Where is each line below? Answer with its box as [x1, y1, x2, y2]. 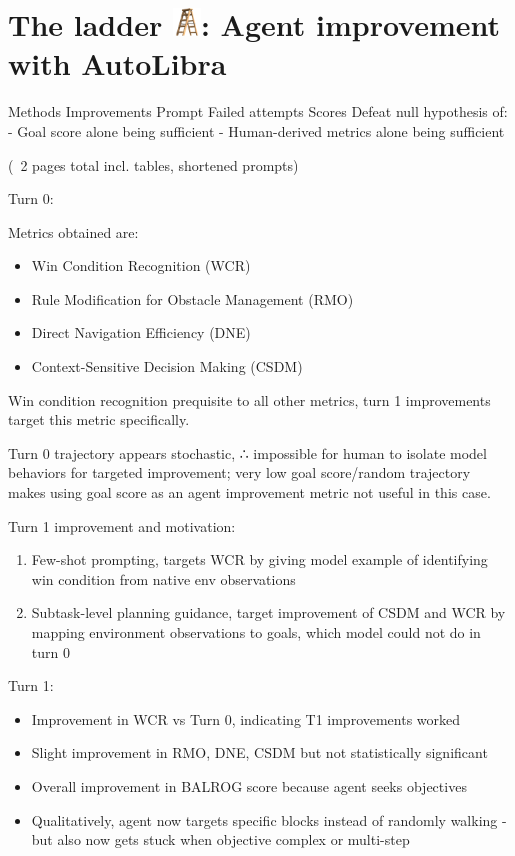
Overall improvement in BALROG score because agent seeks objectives [31, 775, 467, 796]
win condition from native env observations [31, 568, 296, 589]
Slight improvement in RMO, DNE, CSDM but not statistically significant [31, 742, 488, 763]
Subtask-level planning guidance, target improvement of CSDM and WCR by [31, 602, 506, 623]
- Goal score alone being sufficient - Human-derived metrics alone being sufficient [8, 120, 505, 141]
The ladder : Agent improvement [8, 4, 501, 45]
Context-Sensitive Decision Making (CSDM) [31, 356, 303, 377]
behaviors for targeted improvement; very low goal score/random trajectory [8, 462, 471, 483]
